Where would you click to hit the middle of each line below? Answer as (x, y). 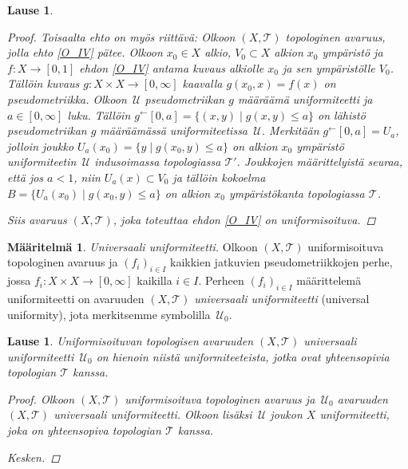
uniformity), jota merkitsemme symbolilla (109, 314)
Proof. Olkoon (41, 398)
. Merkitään (290, 130)
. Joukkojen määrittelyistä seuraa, (320, 162)
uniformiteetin (42, 162)
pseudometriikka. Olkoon (67, 99)
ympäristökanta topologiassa (297, 193)
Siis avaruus (37, 220)
